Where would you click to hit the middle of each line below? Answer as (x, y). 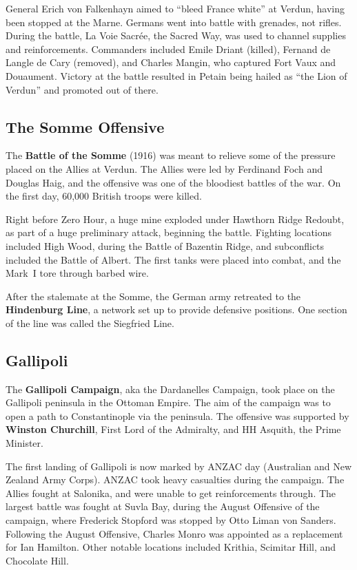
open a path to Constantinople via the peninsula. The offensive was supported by (177, 415)
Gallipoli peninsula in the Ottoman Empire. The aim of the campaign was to (168, 402)
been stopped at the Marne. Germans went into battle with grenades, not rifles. (174, 22)
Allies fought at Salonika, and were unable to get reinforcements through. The (171, 493)
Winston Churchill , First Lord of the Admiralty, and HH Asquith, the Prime (173, 429)
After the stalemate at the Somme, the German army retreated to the (153, 296)
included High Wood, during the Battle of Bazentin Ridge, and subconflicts (165, 245)
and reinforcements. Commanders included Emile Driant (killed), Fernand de (168, 49)
